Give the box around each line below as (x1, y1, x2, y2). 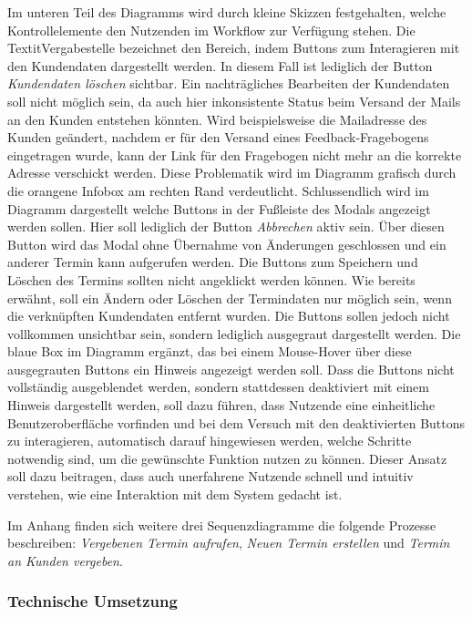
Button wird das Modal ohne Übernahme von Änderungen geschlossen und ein (7, 234, 446, 253)
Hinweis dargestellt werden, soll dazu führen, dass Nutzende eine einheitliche (7, 396, 436, 415)
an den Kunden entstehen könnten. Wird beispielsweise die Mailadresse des (7, 109, 427, 129)
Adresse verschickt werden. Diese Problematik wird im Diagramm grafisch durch (7, 163, 457, 182)
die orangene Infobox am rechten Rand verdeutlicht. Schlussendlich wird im (7, 180, 429, 200)
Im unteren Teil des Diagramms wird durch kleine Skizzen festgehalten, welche (7, 3, 446, 21)
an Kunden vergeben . (7, 550, 123, 570)
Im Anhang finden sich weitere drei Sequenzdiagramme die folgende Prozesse (7, 515, 436, 534)
